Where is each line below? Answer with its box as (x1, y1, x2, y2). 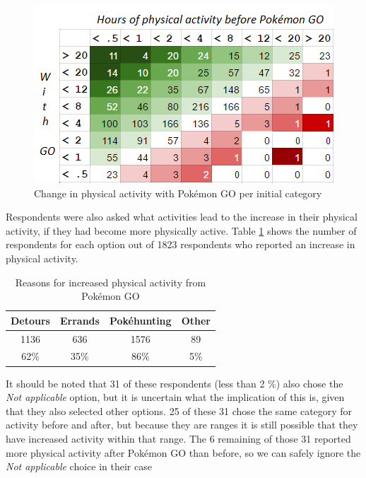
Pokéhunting (109, 313, 172, 327)
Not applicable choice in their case (6, 459, 152, 474)
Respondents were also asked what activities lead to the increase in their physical (6, 209, 358, 224)
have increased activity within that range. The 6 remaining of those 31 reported (6, 431, 351, 445)
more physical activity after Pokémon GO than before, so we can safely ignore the (6, 445, 361, 460)
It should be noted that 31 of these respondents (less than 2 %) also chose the (6, 375, 343, 390)
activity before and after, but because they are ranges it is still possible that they (6, 417, 358, 432)
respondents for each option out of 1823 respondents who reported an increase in (6, 237, 355, 252)
